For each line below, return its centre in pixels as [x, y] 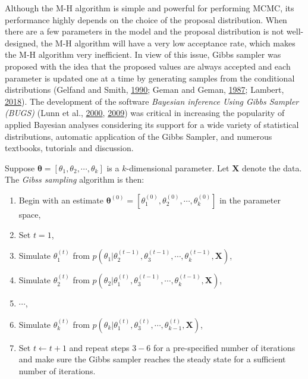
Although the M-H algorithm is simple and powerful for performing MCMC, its [150, 8]
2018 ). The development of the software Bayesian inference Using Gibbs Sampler [152, 101]
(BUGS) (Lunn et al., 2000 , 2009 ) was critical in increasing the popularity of [145, 113]
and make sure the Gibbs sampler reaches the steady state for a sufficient [152, 359]
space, [30, 214]
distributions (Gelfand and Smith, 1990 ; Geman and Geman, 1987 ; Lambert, [144, 90]
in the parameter [250, 200]
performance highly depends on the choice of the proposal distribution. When [146, 19]
